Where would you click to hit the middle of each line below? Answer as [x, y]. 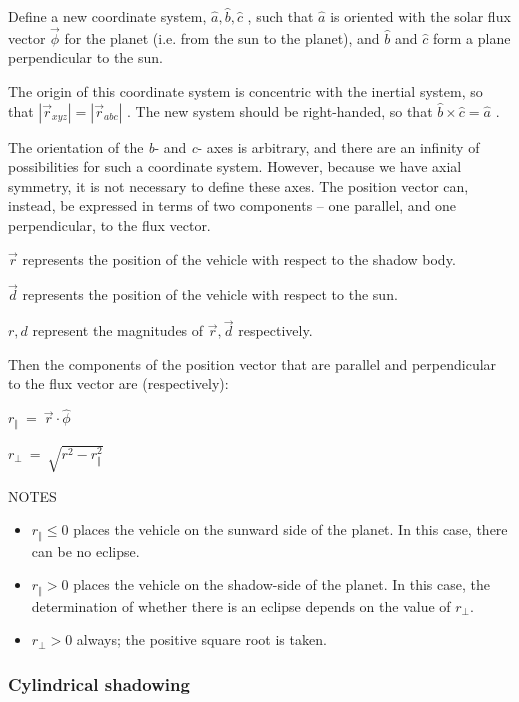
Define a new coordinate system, [107, 16]
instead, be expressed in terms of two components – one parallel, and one [232, 205]
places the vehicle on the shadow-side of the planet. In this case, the [281, 584]
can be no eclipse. [85, 550]
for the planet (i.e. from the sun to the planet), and [222, 37]
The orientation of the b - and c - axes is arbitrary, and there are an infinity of [244, 146]
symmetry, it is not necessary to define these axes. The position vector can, [238, 185]
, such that [280, 16]
